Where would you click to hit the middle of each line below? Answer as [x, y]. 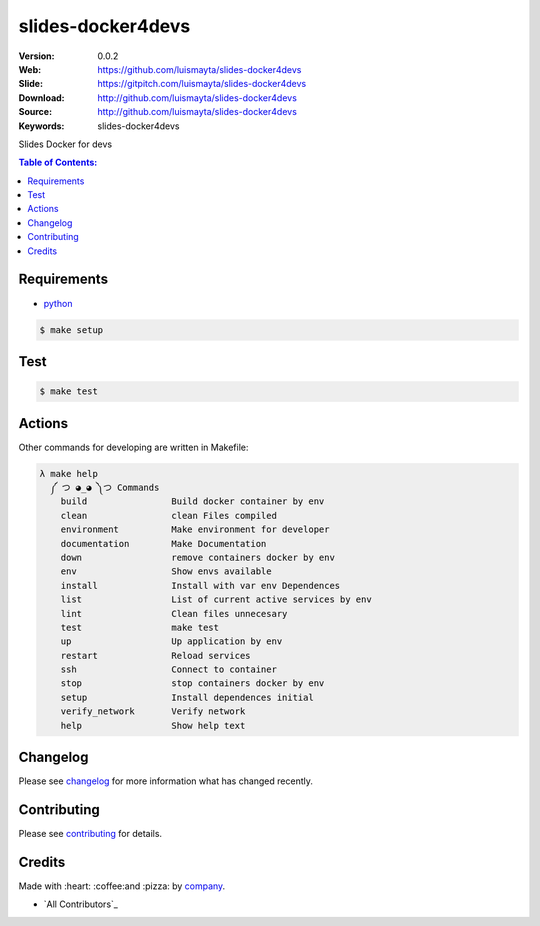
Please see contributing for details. [90, 834]
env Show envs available [166, 571]
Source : [35, 112]
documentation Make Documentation [163, 543]
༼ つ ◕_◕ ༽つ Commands [105, 487]
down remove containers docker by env [197, 557]
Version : [36, 56]
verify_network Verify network [153, 711]
